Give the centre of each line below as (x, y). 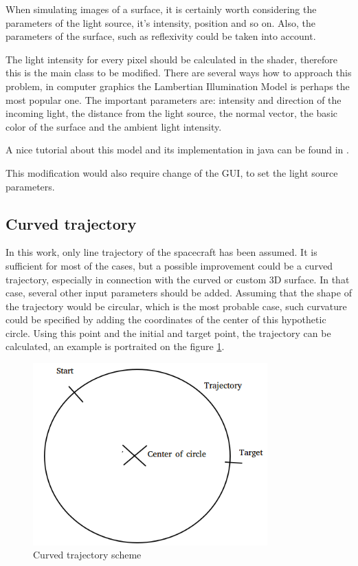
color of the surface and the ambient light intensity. (114, 126)
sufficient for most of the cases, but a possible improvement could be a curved (169, 265)
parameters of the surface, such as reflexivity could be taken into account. (161, 36)
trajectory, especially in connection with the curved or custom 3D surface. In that (178, 279)
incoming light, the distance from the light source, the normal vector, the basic (171, 113)
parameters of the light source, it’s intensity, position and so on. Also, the (160, 22)
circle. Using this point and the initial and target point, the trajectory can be (168, 333)
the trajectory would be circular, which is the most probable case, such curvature (176, 306)
